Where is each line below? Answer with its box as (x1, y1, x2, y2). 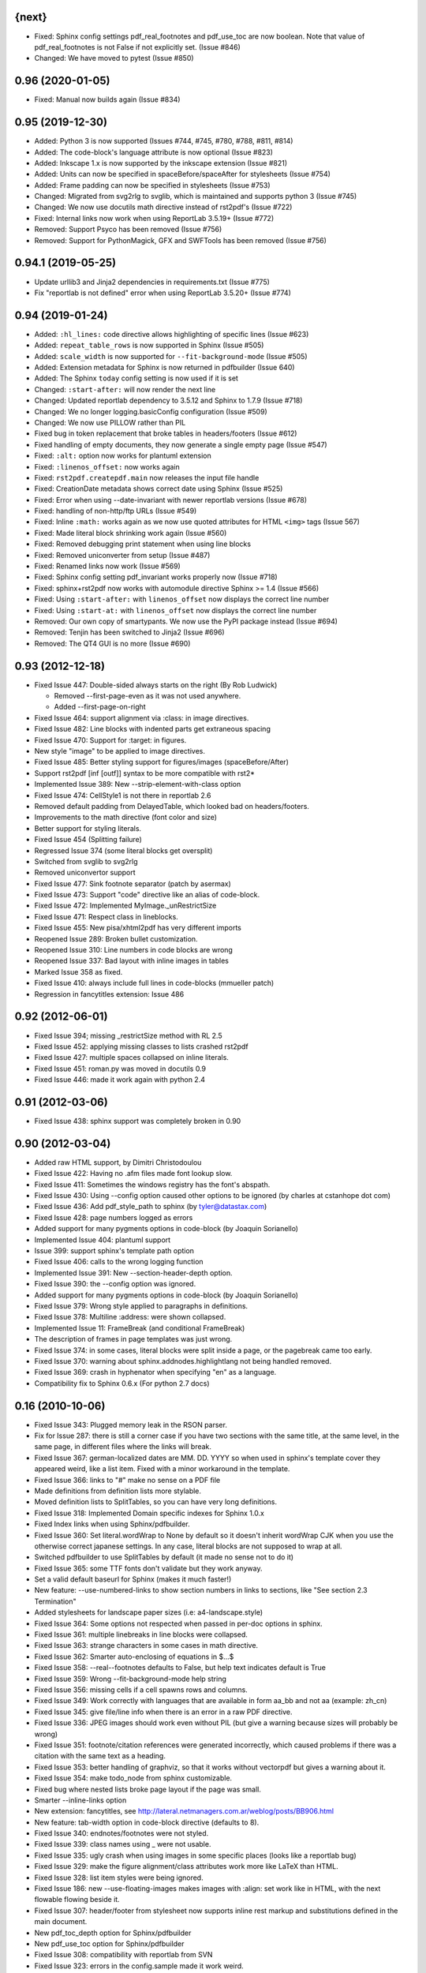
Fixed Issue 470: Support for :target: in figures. (34, 735, 187, 745)
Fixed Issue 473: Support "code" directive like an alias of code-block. (34, 890, 260, 900)
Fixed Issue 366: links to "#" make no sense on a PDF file (34, 1475, 221, 1484)
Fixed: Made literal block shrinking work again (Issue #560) (34, 528, 227, 537)
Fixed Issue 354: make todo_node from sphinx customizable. (34, 1773, 233, 1783)
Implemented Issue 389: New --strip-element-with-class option (34, 780, 241, 789)
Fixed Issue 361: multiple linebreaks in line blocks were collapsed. (34, 1630, 248, 1639)
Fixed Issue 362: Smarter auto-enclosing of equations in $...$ (34, 1652, 234, 1661)
